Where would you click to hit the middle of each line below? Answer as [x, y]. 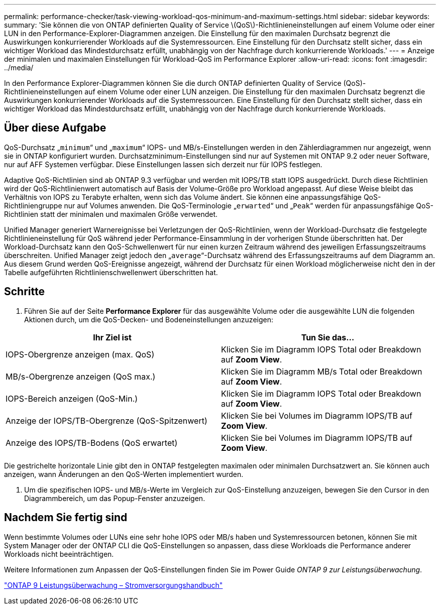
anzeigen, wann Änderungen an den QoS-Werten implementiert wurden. [124, 474]
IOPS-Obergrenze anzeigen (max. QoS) [80, 354]
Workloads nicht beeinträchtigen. [59, 554]
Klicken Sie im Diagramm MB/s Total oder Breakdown [322, 371]
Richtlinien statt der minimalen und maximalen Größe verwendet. [111, 214]
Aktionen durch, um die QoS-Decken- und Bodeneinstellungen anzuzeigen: [149, 319]
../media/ [19, 68]
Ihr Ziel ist [112, 337]
